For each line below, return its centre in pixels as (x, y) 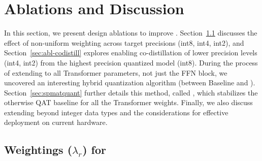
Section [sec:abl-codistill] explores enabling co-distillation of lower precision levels (131, 53)
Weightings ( (38, 150)
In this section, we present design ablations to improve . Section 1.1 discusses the (131, 33)
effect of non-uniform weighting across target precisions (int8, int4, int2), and (124, 42)
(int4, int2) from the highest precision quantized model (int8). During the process (131, 62)
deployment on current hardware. (56, 122)
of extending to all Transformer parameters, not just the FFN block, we (116, 72)
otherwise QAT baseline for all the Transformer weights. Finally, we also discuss (128, 102)
